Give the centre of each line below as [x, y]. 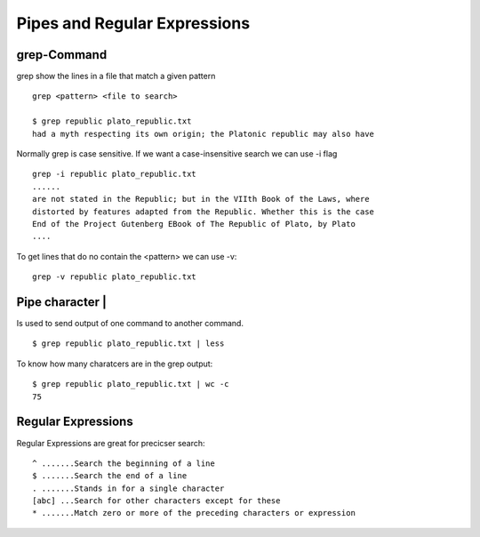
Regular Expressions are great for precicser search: [111, 443]
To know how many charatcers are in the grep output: [115, 364]
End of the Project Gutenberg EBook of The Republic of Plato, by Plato [194, 224]
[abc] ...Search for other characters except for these [156, 501]
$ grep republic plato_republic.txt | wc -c [131, 384]
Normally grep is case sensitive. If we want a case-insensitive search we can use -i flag [177, 154]
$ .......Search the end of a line [110, 476]
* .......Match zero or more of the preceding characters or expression [194, 513]
